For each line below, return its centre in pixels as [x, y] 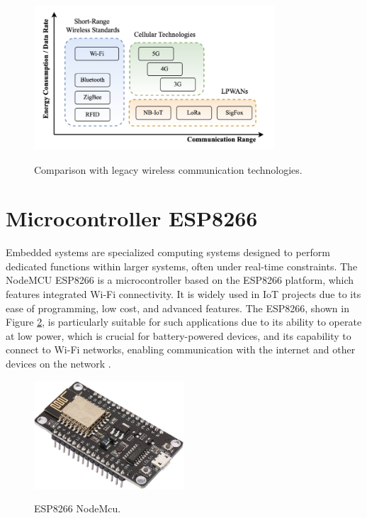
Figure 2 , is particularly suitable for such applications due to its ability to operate [184, 322]
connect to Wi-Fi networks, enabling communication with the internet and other [181, 349]
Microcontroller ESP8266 [132, 218]
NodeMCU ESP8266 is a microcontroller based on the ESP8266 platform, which [180, 280]
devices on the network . [58, 363]
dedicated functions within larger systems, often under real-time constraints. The [182, 266]
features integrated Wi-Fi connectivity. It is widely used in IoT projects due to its [183, 294]
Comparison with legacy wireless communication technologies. [168, 169]
